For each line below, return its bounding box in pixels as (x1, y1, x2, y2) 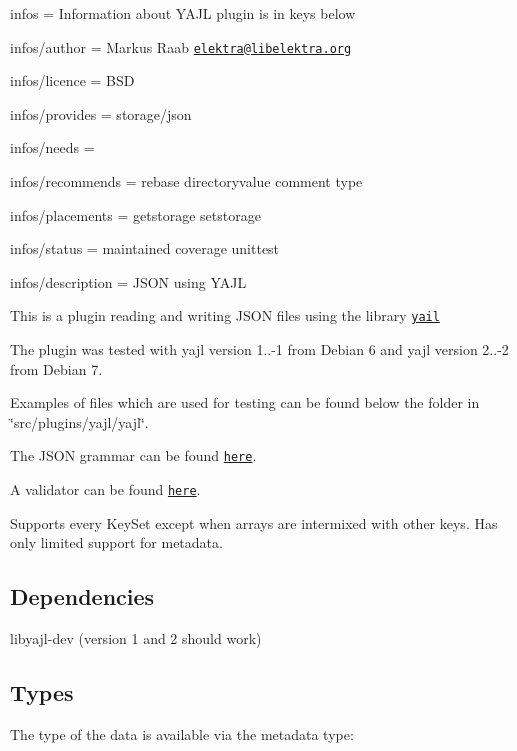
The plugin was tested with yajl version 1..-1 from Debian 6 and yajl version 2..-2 (10, 339, 509, 360)
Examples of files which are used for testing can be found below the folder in (10, 392, 480, 413)
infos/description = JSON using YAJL (10, 271, 247, 292)
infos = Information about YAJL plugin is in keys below (10, 3, 356, 23)
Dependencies (10, 581, 155, 612)
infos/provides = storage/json (10, 103, 192, 124)
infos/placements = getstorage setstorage (10, 204, 261, 225)
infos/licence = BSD (10, 70, 135, 91)
